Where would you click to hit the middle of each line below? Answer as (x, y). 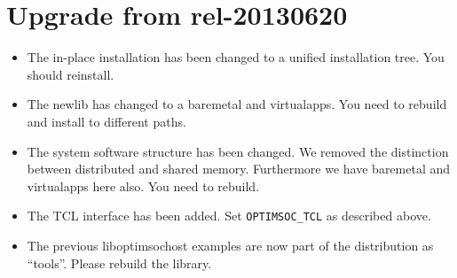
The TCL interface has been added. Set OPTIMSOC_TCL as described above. (229, 216)
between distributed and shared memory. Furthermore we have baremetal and (239, 169)
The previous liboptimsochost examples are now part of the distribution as (230, 245)
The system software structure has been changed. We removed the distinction (238, 151)
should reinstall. (71, 74)
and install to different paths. (106, 121)
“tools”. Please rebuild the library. (119, 263)
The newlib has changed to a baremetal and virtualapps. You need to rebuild (237, 104)
